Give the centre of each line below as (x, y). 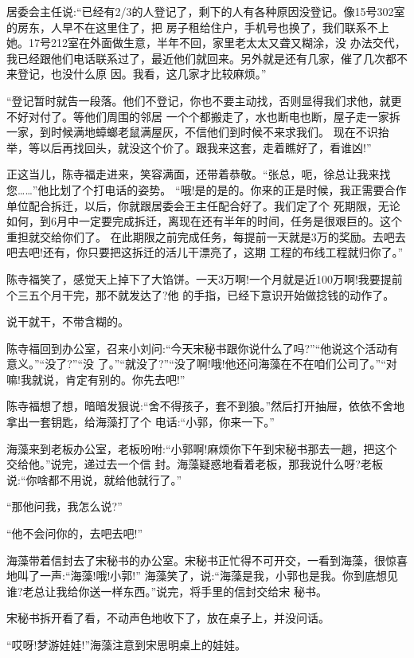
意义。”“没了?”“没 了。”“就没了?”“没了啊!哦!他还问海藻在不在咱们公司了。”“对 (202, 364)
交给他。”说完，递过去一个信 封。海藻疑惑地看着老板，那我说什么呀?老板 (195, 464)
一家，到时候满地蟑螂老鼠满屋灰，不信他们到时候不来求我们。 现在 (181, 132)
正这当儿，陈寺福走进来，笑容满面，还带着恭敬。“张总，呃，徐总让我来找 (199, 174)
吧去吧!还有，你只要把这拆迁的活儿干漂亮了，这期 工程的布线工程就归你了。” (205, 252)
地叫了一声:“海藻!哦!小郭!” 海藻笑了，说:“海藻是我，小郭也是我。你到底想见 (202, 576)
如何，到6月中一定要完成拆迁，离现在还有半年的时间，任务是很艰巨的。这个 (204, 221)
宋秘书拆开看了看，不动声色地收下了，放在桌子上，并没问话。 (168, 618)
